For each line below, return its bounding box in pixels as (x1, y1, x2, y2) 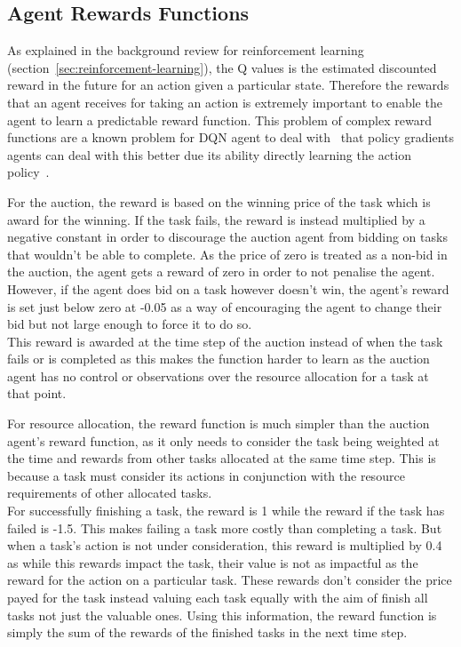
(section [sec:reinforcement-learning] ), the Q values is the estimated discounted (7, 58, 437, 76)
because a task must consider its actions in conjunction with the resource (7, 466, 405, 484)
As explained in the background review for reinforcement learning (7, 41, 364, 60)
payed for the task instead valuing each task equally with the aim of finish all (7, 588, 428, 607)
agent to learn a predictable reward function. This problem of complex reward (7, 110, 432, 129)
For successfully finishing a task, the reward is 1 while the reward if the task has (7, 501, 445, 520)
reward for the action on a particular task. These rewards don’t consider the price (7, 571, 452, 589)
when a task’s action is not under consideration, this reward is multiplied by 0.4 (7, 536, 442, 555)
